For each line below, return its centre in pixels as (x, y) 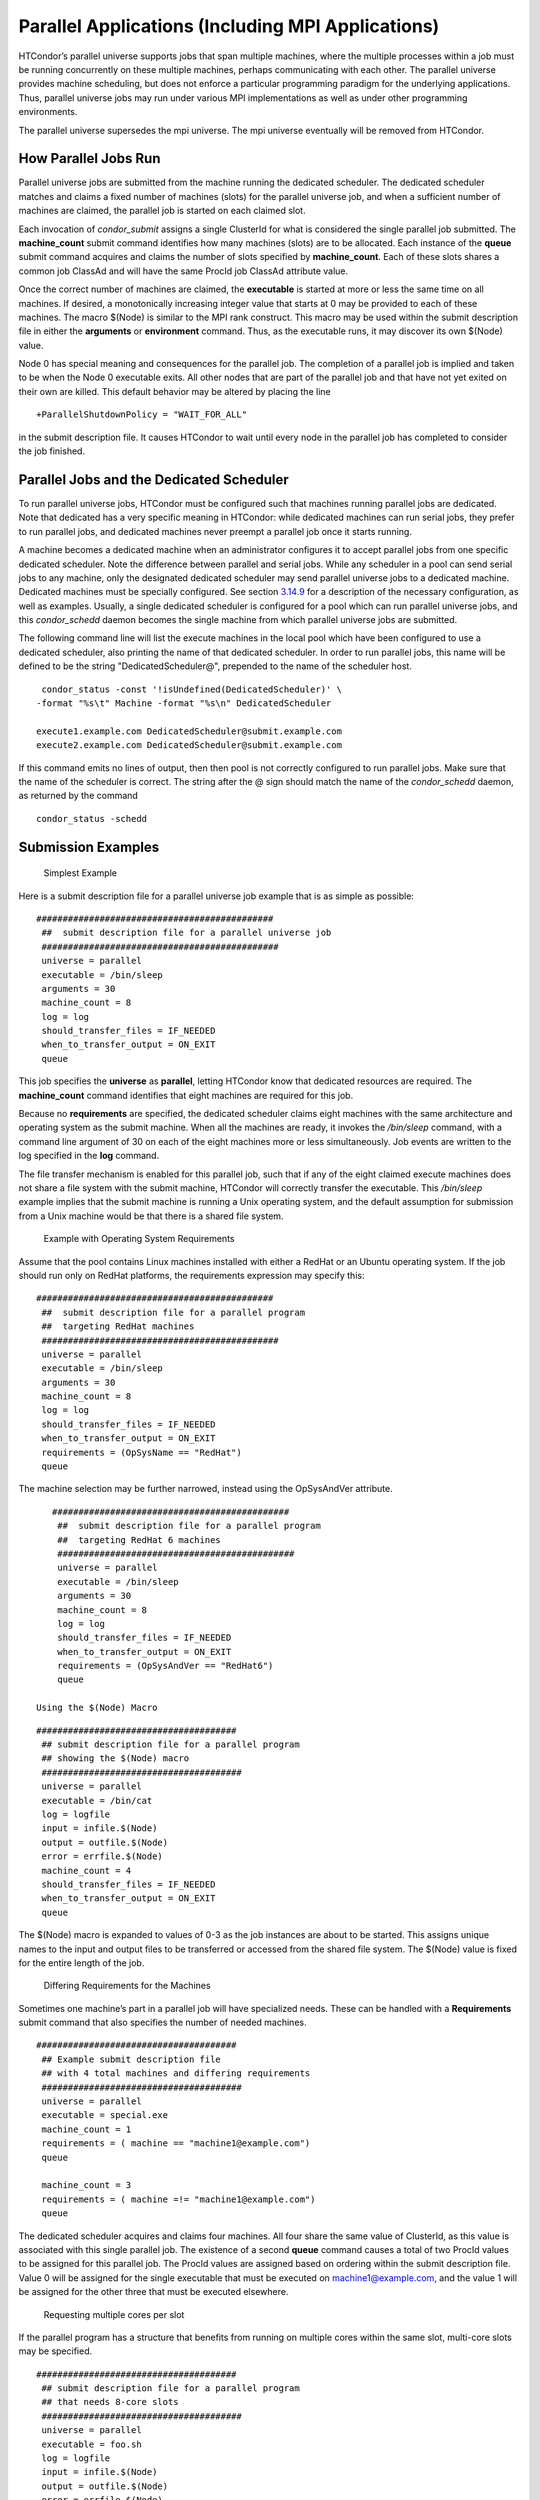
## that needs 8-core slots (110, 2402)
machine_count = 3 (86, 2185)
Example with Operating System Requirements (139, 1239)
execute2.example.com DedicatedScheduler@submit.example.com (189, 745)
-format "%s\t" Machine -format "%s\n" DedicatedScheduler (184, 703)
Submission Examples (89, 846)
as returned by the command (78, 796)
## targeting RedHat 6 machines (139, 1539)
